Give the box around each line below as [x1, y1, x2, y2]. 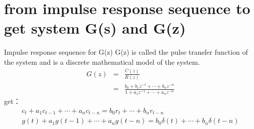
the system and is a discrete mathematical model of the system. [4, 56, 200, 67]
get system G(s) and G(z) [4, 18, 186, 38]
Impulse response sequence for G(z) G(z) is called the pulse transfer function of [4, 47, 248, 57]
